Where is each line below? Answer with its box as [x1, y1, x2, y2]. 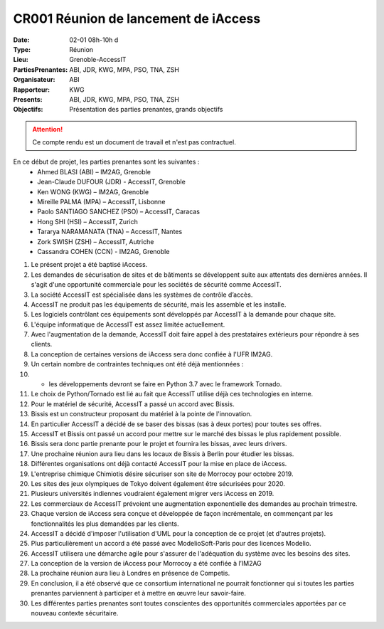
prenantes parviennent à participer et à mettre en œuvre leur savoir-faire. [31, 589, 247, 598]
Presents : [13, 95, 43, 103]
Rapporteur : [13, 85, 50, 94]
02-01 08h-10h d [69, 36, 119, 44]
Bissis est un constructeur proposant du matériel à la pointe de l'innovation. [31, 410, 252, 418]
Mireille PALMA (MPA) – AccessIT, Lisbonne [37, 198, 166, 206]
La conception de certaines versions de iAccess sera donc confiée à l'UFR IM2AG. [31, 349, 273, 359]
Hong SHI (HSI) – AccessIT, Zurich [37, 217, 138, 226]
